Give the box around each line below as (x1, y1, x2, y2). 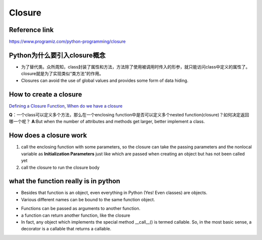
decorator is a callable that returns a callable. (21, 226, 112, 232)
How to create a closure (9, 90, 82, 98)
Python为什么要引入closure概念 (9, 51, 106, 59)
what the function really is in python (9, 177, 121, 185)
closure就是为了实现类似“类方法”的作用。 (21, 71, 104, 77)
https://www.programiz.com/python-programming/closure (9, 39, 126, 45)
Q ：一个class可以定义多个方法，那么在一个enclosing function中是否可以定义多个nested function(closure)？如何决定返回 (9, 112, 249, 118)
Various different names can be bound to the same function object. (21, 196, 155, 202)
